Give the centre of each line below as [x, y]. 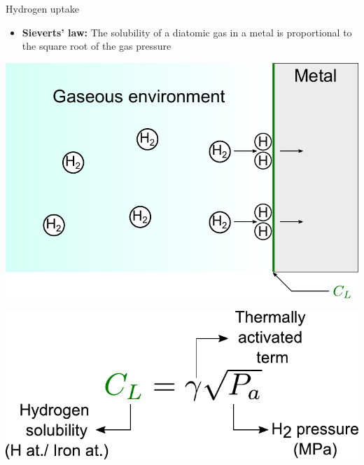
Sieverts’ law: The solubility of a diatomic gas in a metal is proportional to [187, 32]
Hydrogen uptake [43, 8]
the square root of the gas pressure [97, 46]
